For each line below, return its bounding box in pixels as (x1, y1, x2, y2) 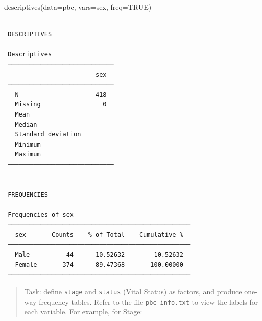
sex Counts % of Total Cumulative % (15, 231, 183, 239)
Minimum (15, 141, 41, 148)
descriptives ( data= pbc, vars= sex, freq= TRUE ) (4, 2, 152, 12)
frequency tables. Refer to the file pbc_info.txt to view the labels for (39, 296, 258, 307)
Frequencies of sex (8, 211, 74, 218)
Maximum (15, 151, 41, 158)
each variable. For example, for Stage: (24, 306, 142, 317)
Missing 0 (15, 101, 107, 108)
